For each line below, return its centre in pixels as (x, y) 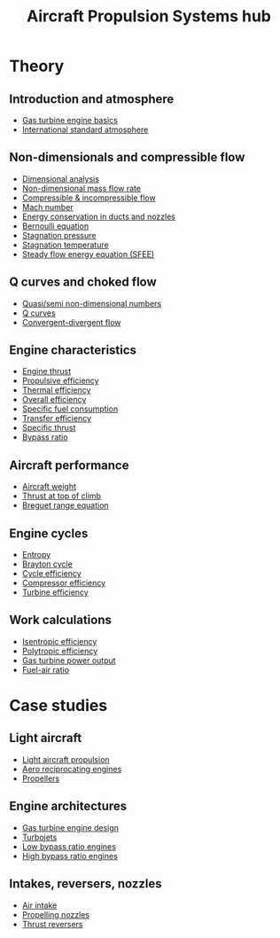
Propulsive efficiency (60, 381)
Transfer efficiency (56, 418)
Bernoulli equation (55, 226)
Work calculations (61, 620)
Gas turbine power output (69, 660)
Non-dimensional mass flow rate (82, 188)
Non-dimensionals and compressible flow (127, 157)
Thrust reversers (52, 924)
